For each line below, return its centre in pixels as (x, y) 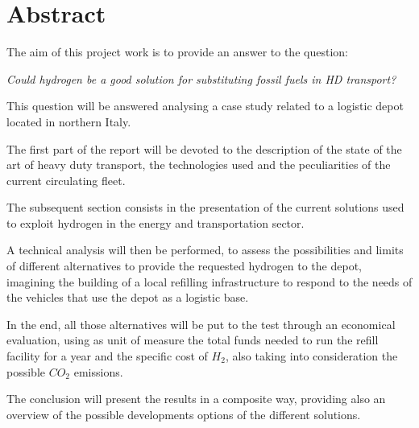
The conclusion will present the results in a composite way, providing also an (196, 399)
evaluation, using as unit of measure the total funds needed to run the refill (193, 340)
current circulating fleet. (66, 180)
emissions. (98, 371)
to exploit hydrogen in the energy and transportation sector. (156, 222)
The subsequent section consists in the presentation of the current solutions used (205, 207)
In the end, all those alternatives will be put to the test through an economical (201, 324)
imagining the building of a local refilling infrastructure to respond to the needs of (209, 281)
